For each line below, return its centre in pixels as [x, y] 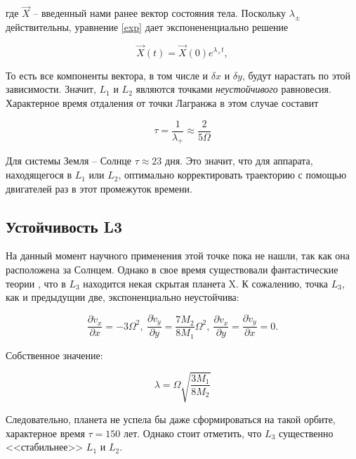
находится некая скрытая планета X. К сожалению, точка [206, 283]
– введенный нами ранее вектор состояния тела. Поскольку [160, 13]
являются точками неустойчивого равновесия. [233, 89]
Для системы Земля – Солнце [68, 161]
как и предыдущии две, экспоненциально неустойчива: [123, 297]
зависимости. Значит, [51, 89]
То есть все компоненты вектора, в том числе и [107, 75]
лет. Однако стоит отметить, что [192, 433]
